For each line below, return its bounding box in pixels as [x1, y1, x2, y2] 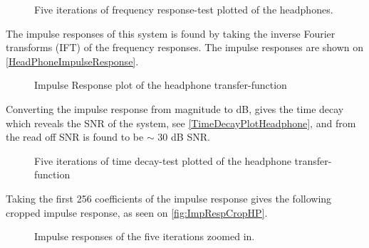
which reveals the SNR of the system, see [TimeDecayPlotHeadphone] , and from [6, 115, 356, 130]
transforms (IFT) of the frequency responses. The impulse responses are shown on [6, 40, 364, 55]
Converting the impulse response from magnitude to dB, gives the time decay [6, 101, 344, 116]
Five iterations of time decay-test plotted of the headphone [34, 153, 291, 168]
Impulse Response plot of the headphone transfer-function [34, 77, 287, 92]
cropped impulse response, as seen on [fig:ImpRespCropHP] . [6, 205, 268, 220]
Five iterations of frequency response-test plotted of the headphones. [34, 2, 333, 16]
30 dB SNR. [157, 129, 210, 144]
